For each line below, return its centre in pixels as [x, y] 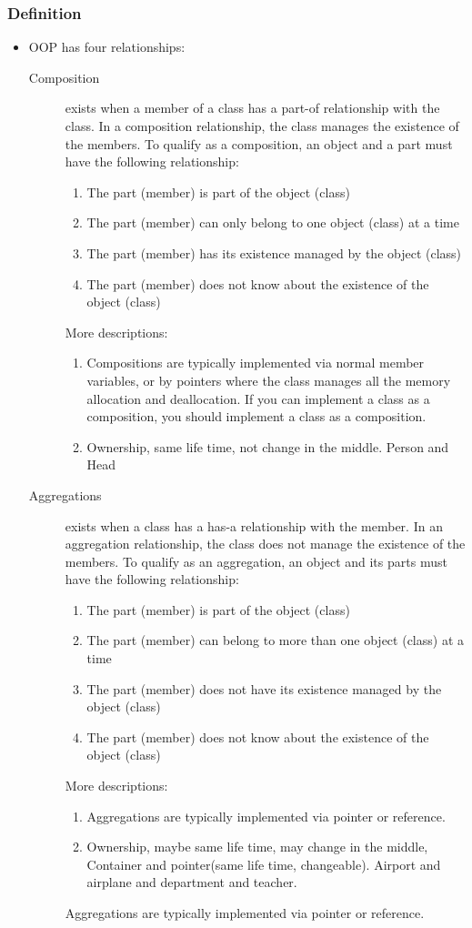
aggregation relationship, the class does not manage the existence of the [265, 544]
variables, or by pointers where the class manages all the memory [269, 380]
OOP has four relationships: [107, 47]
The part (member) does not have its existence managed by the [264, 688]
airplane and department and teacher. [192, 882]
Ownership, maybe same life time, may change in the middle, [257, 847]
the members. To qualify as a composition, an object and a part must [259, 143]
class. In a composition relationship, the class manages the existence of [262, 126]
